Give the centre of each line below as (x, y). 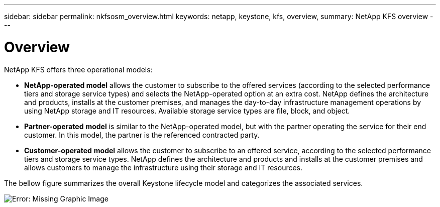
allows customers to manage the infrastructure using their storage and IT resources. (163, 167)
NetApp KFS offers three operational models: (78, 69)
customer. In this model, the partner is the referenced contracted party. (142, 135)
